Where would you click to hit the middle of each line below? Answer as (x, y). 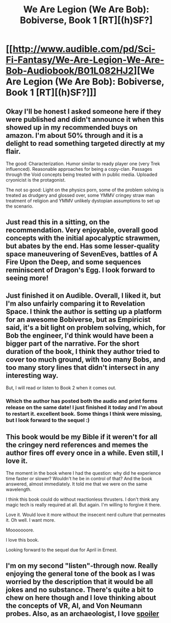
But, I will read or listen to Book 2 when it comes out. (61, 388)
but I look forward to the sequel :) (48, 420)
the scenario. (20, 206)
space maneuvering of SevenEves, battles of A (82, 254)
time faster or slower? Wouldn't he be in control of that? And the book (79, 478)
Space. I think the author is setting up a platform (84, 311)
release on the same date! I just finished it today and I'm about (84, 408)
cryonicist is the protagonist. (36, 180)
